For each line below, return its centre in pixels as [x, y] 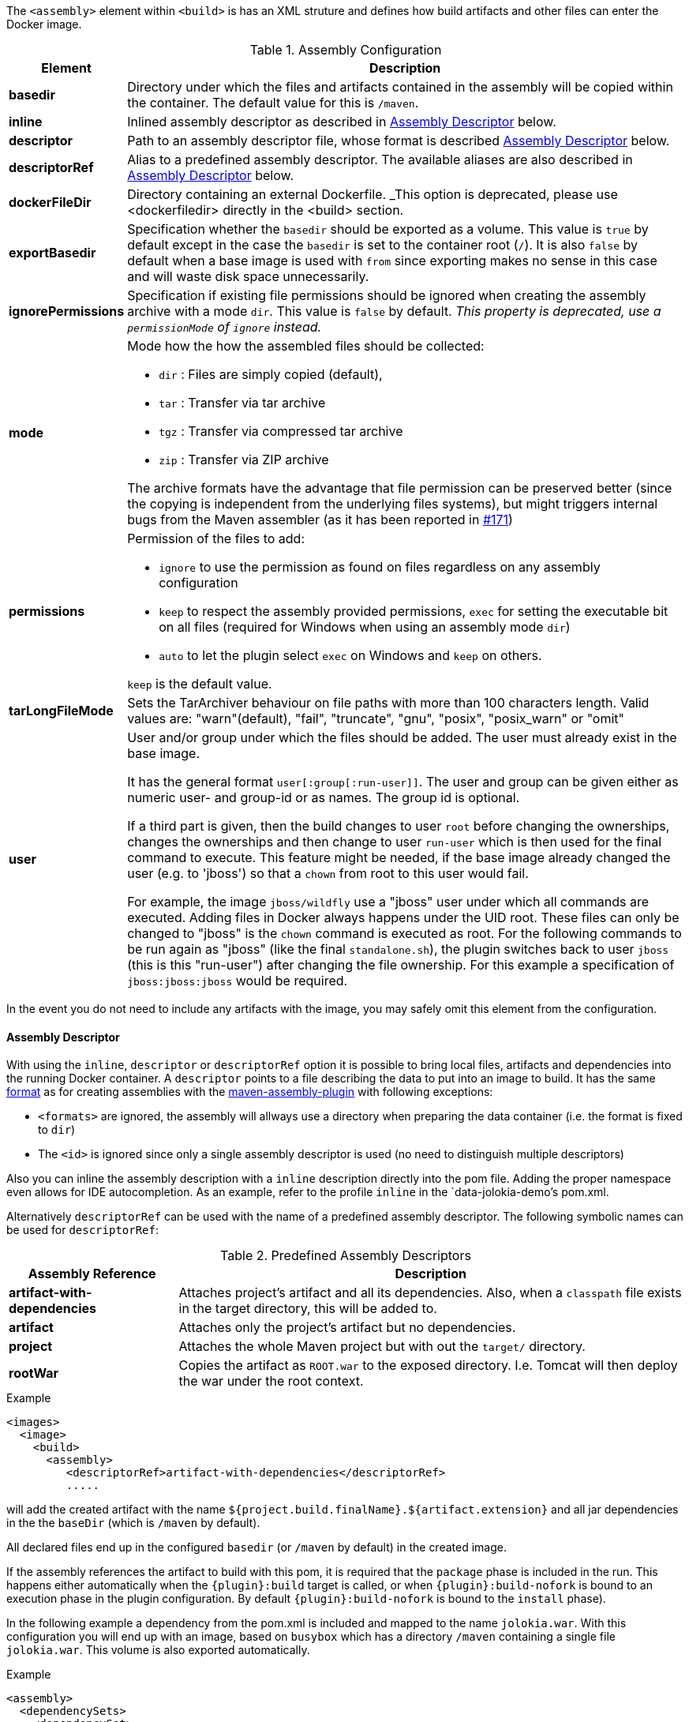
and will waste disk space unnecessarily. [248, 276]
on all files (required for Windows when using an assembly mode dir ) [365, 627]
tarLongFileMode [61, 711]
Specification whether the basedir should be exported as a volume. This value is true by [388, 229]
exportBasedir [52, 253]
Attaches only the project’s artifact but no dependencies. [347, 1328]
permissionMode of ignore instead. [225, 327]
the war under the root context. [271, 1381]
